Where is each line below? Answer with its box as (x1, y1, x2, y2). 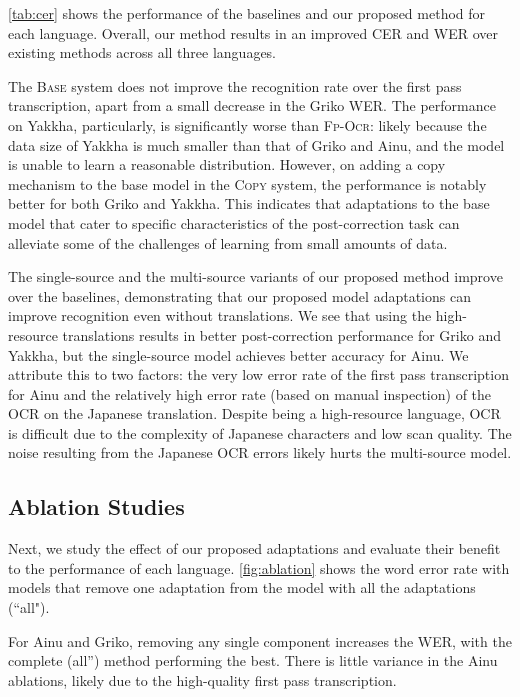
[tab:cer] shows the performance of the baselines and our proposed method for (8, 3, 486, 23)
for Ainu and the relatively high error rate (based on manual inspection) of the (8, 383, 492, 404)
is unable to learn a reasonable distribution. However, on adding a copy (8, 154, 446, 175)
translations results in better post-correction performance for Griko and (62, 324, 501, 345)
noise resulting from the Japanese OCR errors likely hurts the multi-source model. (8, 442, 512, 463)
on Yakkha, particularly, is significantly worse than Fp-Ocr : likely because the (8, 114, 487, 135)
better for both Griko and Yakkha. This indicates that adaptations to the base (8, 193, 490, 214)
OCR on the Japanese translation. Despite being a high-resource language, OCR (8, 403, 501, 424)
